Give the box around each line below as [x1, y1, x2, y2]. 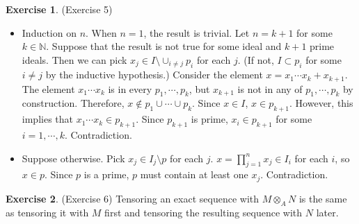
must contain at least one [140, 167, 248, 182]
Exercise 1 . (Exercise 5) [6, 2, 113, 16]
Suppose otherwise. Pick [22, 150, 125, 165]
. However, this [289, 96, 353, 110]
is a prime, [83, 167, 129, 182]
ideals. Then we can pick [22, 52, 127, 67]
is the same [298, 191, 347, 205]
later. [316, 205, 339, 219]
